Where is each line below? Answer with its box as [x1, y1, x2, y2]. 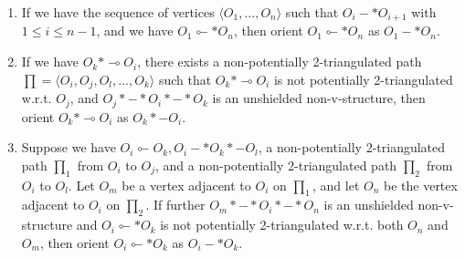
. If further [145, 195, 206, 214]
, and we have [96, 21, 174, 40]
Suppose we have [21, 138, 116, 157]
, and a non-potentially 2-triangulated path [154, 155, 397, 174]
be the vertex [384, 175, 458, 194]
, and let [312, 175, 360, 194]
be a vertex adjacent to [122, 175, 251, 194]
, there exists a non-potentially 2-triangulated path [137, 52, 422, 71]
